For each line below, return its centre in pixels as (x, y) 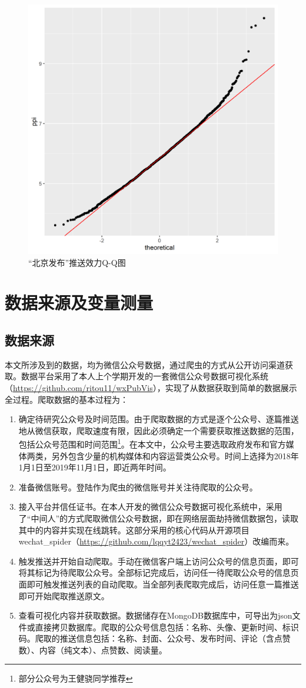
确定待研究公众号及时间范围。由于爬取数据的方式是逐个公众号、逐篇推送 (159, 419)
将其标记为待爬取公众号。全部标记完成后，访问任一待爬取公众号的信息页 (159, 572)
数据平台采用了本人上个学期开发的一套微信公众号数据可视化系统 (144, 376)
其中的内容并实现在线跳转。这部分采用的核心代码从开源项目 (134, 530)
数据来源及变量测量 (79, 303)
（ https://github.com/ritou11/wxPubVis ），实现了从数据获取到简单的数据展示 (151, 387)
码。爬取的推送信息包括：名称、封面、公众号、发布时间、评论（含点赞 (154, 638)
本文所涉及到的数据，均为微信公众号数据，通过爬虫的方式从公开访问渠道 (145, 364)
